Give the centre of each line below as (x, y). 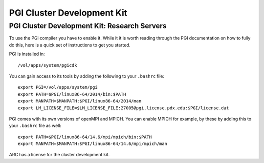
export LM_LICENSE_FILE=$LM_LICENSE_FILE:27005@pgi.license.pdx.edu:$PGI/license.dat (123, 108)
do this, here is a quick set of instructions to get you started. (70, 45)
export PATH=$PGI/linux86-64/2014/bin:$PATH (72, 94)
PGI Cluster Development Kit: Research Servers (88, 26)
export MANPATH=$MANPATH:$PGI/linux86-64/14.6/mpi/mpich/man (92, 144)
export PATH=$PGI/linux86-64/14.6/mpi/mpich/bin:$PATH (85, 137)
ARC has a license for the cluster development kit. (59, 155)
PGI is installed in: (27, 54)
